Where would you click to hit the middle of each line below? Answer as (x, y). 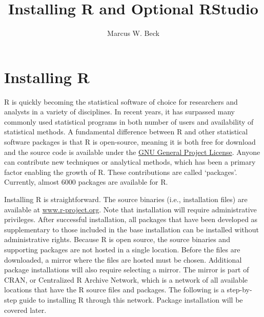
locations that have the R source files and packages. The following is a (114, 290)
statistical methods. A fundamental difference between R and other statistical (126, 132)
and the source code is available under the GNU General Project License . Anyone (132, 152)
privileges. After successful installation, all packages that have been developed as (131, 219)
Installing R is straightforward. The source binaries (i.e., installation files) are (126, 199)
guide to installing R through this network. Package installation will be (131, 299)
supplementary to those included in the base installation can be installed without (132, 229)
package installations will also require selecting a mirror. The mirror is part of (127, 270)
